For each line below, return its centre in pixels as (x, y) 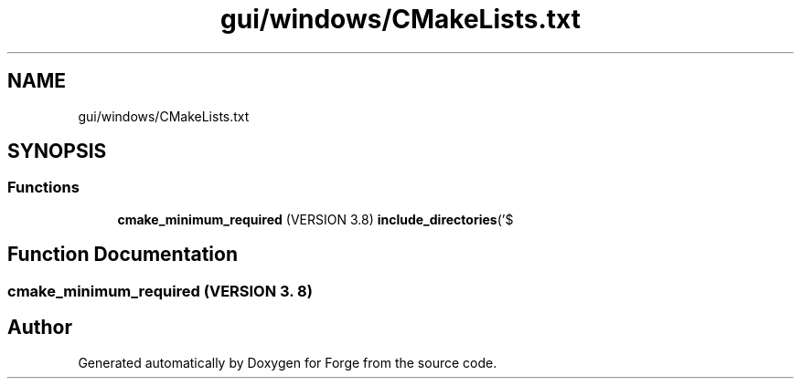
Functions (43, 188)
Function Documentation (123, 255)
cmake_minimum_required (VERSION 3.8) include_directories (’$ (315, 219)
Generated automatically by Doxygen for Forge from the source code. (288, 362)
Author (40, 328)
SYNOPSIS (57, 151)
